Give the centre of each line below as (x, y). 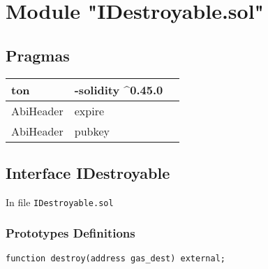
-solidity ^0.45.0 (119, 89)
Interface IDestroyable (88, 172)
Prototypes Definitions (70, 233)
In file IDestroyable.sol (60, 202)
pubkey (92, 131)
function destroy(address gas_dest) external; (116, 258)
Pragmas (38, 55)
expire (89, 110)
